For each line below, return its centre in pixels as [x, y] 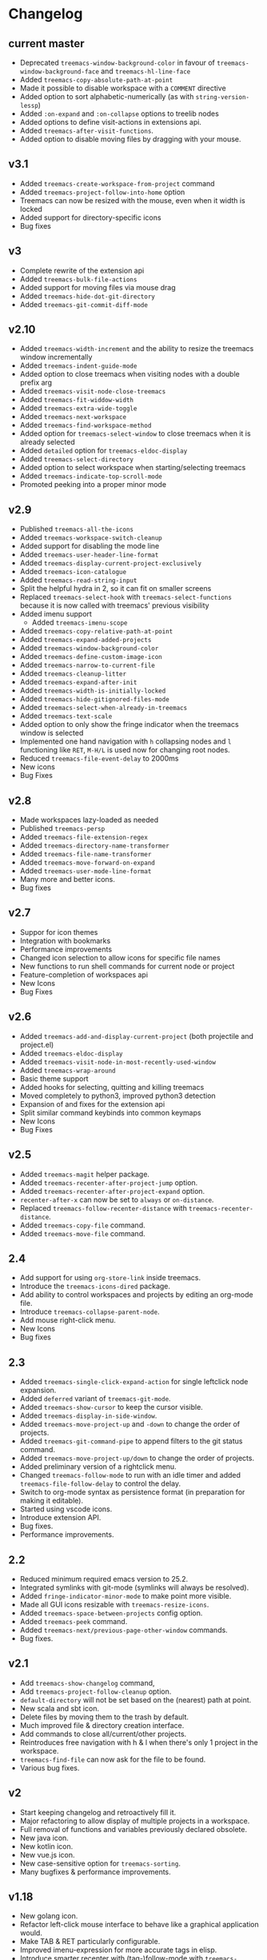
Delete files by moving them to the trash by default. [104, 1717]
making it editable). [52, 1501]
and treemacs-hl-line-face [146, 71]
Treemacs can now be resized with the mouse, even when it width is [132, 200]
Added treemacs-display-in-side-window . [88, 1415]
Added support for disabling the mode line [90, 546]
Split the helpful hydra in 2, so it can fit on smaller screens [116, 589]
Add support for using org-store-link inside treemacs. [110, 1278]
